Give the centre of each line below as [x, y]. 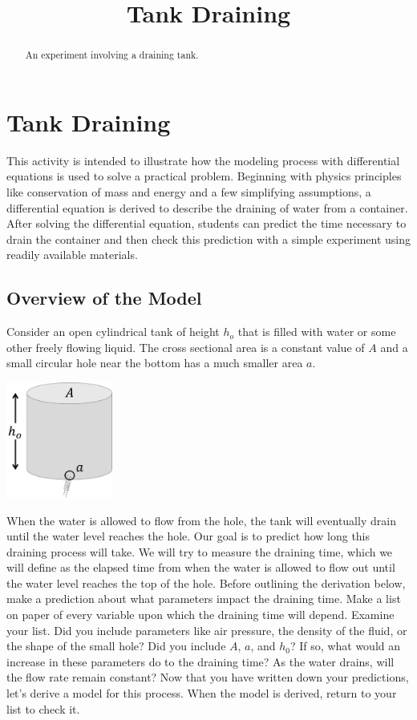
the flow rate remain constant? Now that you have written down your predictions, [208, 677]
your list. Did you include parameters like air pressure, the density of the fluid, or [207, 630]
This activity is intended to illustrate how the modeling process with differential [203, 160]
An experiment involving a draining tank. [112, 55]
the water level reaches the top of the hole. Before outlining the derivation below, [206, 582]
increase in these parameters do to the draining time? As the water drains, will [200, 661]
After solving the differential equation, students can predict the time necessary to [206, 223]
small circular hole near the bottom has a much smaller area [155, 363]
